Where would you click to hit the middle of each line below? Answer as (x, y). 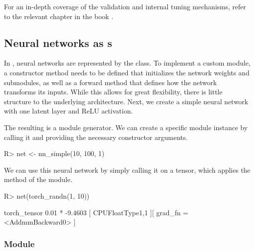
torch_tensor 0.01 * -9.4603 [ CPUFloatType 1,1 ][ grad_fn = (96, 212)
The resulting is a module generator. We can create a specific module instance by (126, 127)
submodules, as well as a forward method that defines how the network (110, 82)
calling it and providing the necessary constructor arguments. (96, 137)
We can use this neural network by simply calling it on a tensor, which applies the (127, 170)
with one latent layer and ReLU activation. (69, 111)
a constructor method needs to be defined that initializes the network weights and (127, 72)
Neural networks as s (58, 42)
